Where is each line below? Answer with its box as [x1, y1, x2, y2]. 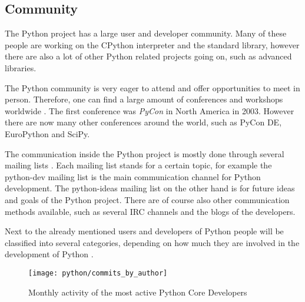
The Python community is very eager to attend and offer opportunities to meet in [5, 81, 300, 94]
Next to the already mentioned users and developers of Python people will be [5, 225, 284, 237]
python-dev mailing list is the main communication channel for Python [5, 170, 261, 182]
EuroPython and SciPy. [5, 127, 90, 140]
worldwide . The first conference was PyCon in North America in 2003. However [5, 104, 294, 117]
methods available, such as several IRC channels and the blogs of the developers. [5, 205, 296, 217]
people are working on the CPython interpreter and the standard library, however [5, 38, 300, 51]
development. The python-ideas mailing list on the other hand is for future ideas [5, 182, 295, 194]
